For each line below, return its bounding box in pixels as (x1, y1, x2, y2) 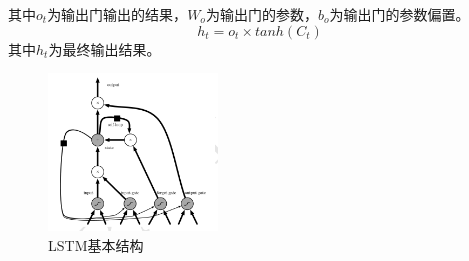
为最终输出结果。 (48, 38, 161, 59)
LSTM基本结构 (48, 234, 144, 255)
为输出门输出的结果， (47, 4, 188, 24)
